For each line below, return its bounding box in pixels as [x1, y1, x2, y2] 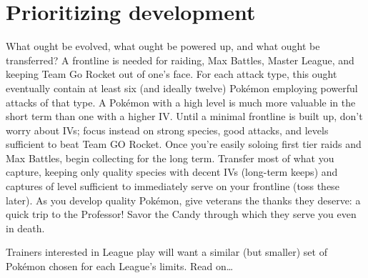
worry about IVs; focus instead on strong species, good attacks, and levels [6, 122, 329, 137]
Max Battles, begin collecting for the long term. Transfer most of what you [6, 150, 334, 165]
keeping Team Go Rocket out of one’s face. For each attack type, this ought [6, 66, 337, 81]
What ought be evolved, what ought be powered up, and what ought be [6, 39, 320, 54]
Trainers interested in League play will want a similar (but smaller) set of [6, 244, 327, 259]
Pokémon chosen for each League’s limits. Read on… [6, 259, 234, 274]
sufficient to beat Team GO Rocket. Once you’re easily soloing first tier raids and [6, 136, 362, 152]
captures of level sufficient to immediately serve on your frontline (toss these [6, 179, 339, 194]
